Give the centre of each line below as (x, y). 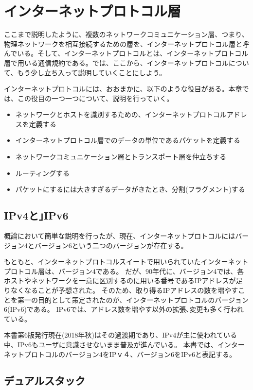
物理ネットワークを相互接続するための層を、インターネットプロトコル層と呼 (126, 43)
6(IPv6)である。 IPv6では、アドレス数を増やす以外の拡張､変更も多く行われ (124, 309)
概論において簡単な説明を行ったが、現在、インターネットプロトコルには (120, 236)
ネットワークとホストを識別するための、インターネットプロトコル (121, 114)
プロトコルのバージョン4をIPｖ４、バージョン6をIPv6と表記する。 (130, 354)
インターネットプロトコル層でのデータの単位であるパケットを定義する (128, 140)
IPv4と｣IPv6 (36, 215)
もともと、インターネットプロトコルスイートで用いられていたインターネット (126, 262)
